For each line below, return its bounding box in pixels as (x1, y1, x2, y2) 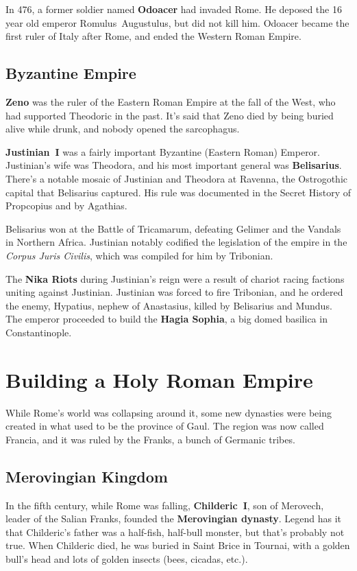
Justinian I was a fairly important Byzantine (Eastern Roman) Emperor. (5, 144, 320, 159)
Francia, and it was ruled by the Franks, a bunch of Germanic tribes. (5, 432, 295, 446)
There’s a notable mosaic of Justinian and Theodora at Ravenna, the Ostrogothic (5, 171, 347, 185)
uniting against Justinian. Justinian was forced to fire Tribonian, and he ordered (5, 285, 343, 299)
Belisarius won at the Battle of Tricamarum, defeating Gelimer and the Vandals (5, 221, 341, 235)
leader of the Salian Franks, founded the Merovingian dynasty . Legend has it (5, 511, 342, 526)
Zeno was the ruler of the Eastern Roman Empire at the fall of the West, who (5, 94, 336, 108)
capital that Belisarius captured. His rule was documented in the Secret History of (5, 185, 351, 199)
